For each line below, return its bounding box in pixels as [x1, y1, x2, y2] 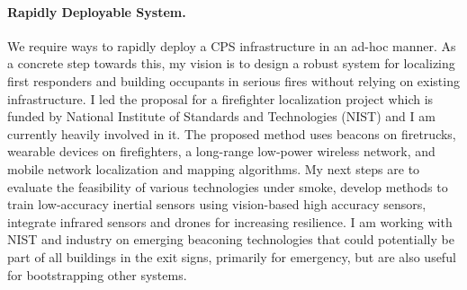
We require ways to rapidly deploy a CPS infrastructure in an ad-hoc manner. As [7, 36, 456, 55]
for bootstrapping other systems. [7, 265, 187, 284]
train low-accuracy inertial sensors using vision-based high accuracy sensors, [7, 195, 427, 214]
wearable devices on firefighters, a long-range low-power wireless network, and [7, 142, 436, 161]
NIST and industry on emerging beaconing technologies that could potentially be [7, 230, 454, 249]
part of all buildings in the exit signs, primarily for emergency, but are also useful [7, 247, 456, 266]
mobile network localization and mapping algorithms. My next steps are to [7, 159, 420, 178]
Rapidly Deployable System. [7, 2, 186, 21]
